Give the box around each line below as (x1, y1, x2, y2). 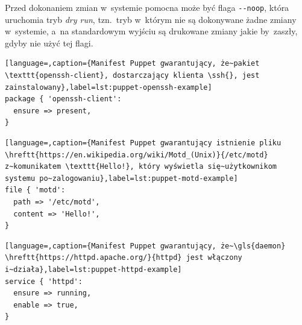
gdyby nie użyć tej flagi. (5, 36, 93, 49)
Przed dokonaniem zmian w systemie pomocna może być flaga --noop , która (5, 1, 289, 13)
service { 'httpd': (5, 277, 83, 286)
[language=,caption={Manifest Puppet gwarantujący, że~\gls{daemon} (5, 241, 286, 250)
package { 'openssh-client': (5, 95, 122, 104)
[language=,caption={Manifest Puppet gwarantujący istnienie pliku (5, 139, 282, 147)
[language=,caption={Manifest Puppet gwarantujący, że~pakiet (5, 59, 260, 68)
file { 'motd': (5, 186, 66, 195)
